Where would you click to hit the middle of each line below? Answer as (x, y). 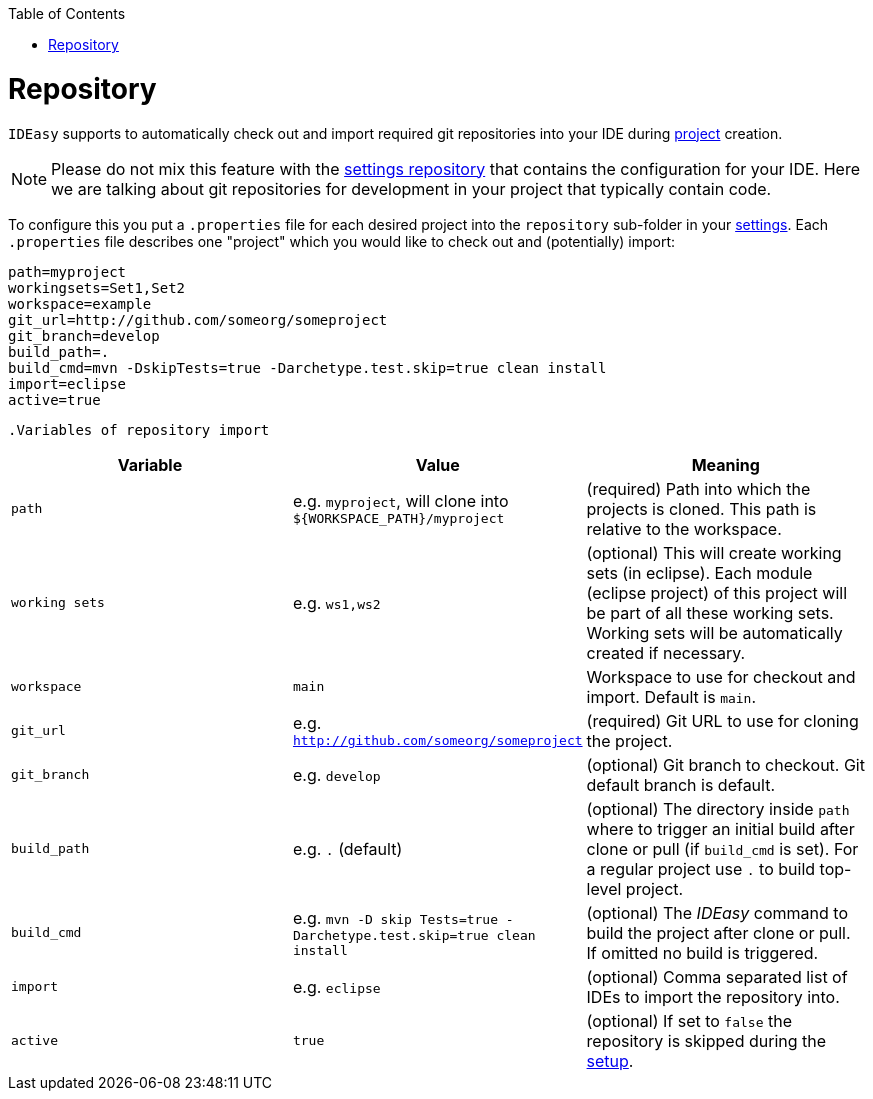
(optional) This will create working (714, 552)
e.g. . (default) (347, 848)
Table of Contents (67, 13)
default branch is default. (681, 784)
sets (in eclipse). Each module (699, 572)
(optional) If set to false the (689, 1020)
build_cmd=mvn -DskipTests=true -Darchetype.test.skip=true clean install (307, 367)
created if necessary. (666, 652)
